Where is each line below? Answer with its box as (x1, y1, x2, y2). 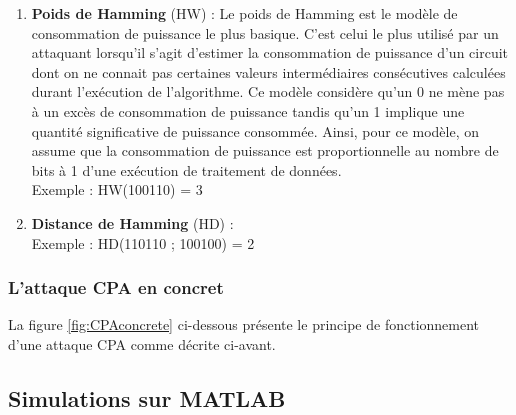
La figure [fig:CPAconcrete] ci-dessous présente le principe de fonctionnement (8, 314, 480, 335)
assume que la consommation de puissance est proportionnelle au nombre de (31, 140, 499, 161)
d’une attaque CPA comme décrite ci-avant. (8, 333, 276, 354)
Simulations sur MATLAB (8, 382, 286, 413)
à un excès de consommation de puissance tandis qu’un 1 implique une (31, 100, 465, 121)
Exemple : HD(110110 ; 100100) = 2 (31, 232, 255, 253)
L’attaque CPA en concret (8, 275, 224, 300)
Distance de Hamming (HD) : (31, 212, 234, 233)
